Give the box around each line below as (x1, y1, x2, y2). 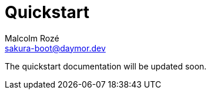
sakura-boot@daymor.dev (5, 43, 106, 53)
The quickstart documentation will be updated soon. (5, 61, 207, 71)
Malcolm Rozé (5, 33, 59, 43)
